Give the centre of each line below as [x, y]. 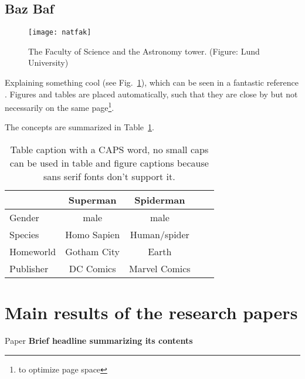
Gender [24, 218]
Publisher [29, 269]
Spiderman [160, 200]
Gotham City [92, 252]
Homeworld [33, 252]
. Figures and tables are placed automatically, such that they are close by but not [151, 94]
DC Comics [92, 269]
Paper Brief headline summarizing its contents [99, 341]
